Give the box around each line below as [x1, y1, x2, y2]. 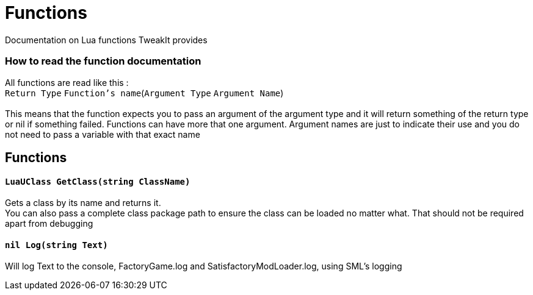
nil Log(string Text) [5, 240, 108, 250]
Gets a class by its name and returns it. [5, 197, 161, 208]
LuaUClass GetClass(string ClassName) [5, 176, 190, 187]
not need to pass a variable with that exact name [5, 129, 200, 140]
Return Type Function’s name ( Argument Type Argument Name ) [5, 87, 284, 98]
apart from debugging [5, 218, 93, 229]
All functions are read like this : [5, 77, 129, 88]
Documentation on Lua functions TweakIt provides [5, 34, 208, 45]
